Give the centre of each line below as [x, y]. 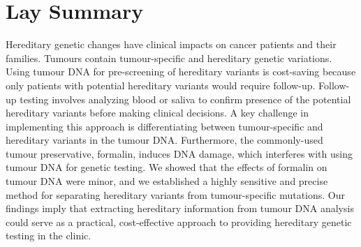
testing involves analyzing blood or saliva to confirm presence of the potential [185, 99]
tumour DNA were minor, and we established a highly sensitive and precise [167, 181]
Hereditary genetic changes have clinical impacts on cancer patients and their [171, 44]
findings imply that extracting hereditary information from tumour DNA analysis [180, 208]
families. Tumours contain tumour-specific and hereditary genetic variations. [169, 58]
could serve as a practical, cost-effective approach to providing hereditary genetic [179, 222]
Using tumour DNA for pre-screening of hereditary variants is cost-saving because [181, 72]
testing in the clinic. [49, 235]
